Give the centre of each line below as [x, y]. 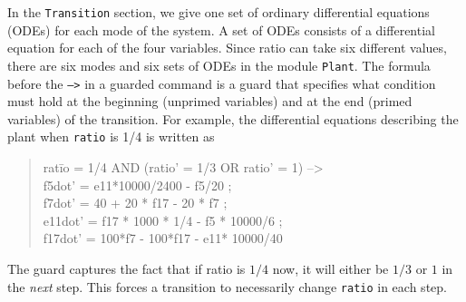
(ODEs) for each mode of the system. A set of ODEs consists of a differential [221, 29]
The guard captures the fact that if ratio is [126, 268]
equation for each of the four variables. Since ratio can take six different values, [227, 48]
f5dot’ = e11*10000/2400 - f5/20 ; [137, 185]
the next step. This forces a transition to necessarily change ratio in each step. [227, 286]
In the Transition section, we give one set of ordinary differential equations [218, 12]
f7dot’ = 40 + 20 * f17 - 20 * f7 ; [135, 203]
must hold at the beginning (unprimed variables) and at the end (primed [210, 101]
